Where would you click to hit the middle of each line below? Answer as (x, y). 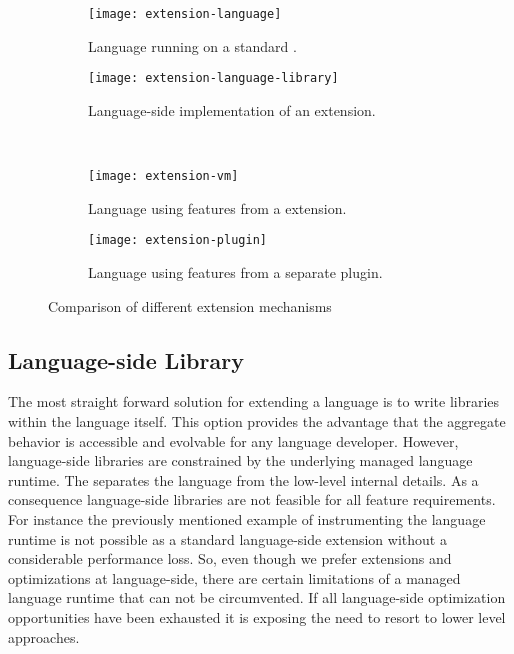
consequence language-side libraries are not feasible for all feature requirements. (252, 499)
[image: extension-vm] (163, 176)
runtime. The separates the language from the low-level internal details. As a (243, 479)
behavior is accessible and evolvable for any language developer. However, (233, 440)
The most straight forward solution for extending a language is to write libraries (254, 401)
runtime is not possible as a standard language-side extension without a (227, 538)
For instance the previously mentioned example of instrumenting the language (247, 518)
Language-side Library (126, 359)
